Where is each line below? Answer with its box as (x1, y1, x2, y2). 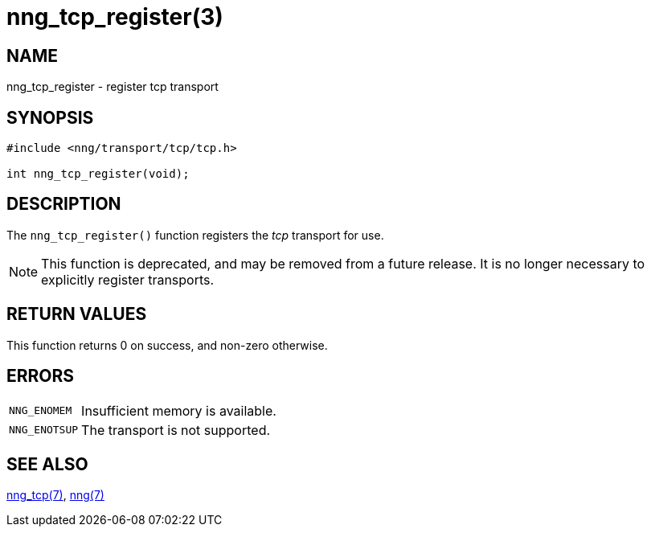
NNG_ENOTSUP (9, 424, 79, 437)
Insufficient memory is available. (81, 402, 276, 419)
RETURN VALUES (6, 304, 147, 325)
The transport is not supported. (81, 421, 271, 438)
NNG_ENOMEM (9, 404, 72, 417)
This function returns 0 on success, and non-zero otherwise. (6, 338, 328, 352)
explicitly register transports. (41, 271, 215, 288)
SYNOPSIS (6, 107, 94, 128)
